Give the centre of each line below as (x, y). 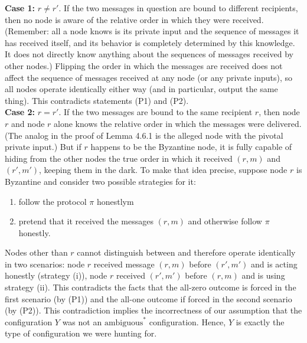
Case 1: (20, 8)
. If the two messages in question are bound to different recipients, (178, 8)
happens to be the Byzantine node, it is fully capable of (191, 147)
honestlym (115, 201)
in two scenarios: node (45, 264)
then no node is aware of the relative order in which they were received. (134, 19)
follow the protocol (53, 201)
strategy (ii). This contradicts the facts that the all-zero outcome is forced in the (151, 287)
